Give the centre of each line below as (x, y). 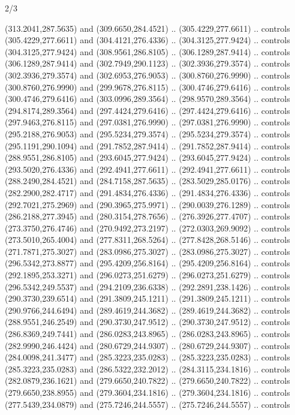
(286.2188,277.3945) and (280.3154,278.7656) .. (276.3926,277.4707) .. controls (147, 216)
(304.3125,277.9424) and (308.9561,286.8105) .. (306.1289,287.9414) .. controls (147, 51)
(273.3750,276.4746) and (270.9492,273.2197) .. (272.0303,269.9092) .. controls (147, 228)
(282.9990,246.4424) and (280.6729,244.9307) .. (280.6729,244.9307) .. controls (147, 345)
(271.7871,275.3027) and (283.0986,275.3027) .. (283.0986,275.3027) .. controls (147, 251)
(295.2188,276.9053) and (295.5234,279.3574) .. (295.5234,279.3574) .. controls (147, 133)
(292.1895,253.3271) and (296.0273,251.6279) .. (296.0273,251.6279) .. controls (147, 275)
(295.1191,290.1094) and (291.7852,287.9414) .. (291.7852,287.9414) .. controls (147, 145)
